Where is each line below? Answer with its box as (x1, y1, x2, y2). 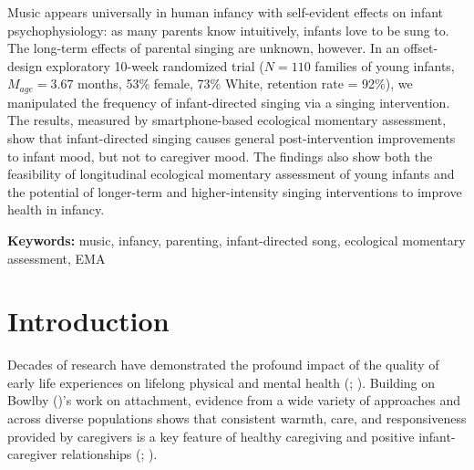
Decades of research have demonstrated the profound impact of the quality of (7, 355, 439, 374)
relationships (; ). (61, 444, 158, 464)
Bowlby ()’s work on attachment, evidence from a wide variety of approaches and (7, 391, 461, 410)
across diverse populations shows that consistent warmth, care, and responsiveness (7, 409, 467, 428)
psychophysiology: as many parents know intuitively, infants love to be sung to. (7, 20, 449, 39)
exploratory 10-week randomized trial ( (46, 56, 264, 75)
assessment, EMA (7, 248, 106, 267)
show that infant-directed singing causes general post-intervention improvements (7, 129, 456, 148)
